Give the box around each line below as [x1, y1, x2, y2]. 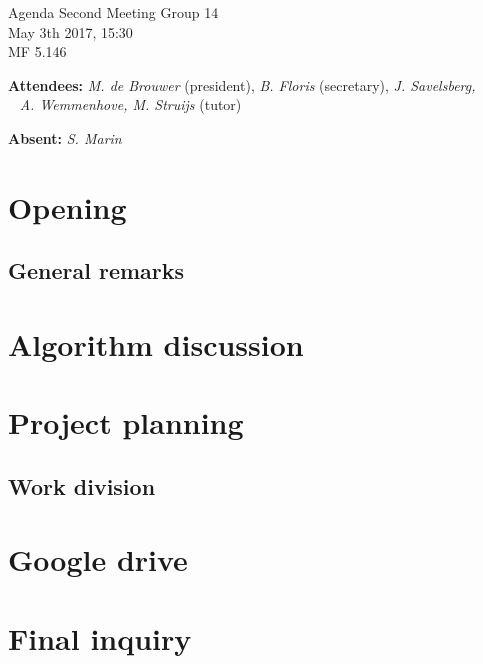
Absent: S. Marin [8, 127, 122, 148]
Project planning [8, 402, 244, 443]
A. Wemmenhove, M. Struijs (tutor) [19, 94, 242, 115]
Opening [8, 186, 127, 227]
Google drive [8, 539, 188, 580]
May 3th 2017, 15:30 [8, 21, 133, 42]
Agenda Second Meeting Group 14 [8, 2, 219, 22]
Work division [8, 470, 156, 501]
